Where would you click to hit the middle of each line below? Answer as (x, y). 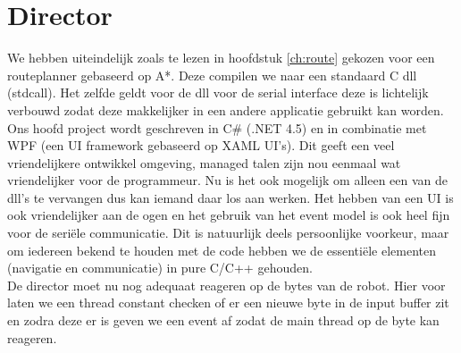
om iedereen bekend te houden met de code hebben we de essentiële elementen (222, 250)
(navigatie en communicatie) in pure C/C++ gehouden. (160, 268)
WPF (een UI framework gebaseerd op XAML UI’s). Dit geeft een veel (201, 145)
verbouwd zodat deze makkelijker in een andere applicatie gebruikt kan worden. (226, 109)
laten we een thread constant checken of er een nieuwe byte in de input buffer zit (228, 303)
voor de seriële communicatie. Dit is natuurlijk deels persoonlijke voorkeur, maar (228, 233)
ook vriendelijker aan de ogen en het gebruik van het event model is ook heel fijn (229, 215)
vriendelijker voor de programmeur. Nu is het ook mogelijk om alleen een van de (228, 180)
